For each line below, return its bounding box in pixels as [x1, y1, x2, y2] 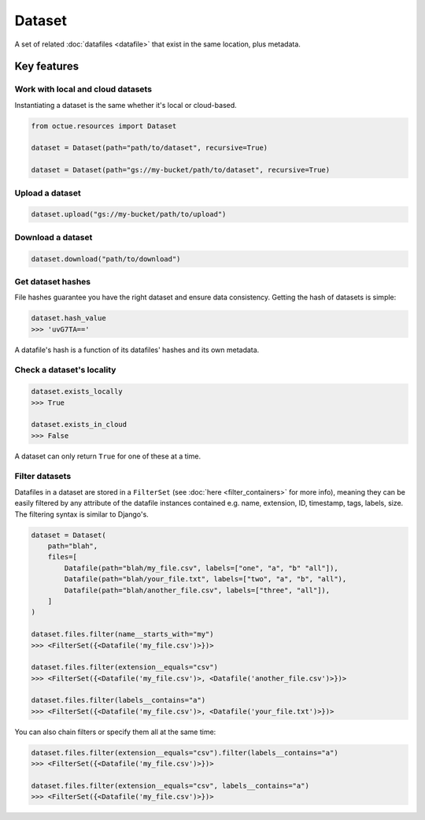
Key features [14, 60, 79, 73]
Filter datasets [14, 471, 72, 482]
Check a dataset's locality [14, 365, 116, 376]
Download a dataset [14, 232, 93, 243]
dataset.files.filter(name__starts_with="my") [31, 630, 214, 639]
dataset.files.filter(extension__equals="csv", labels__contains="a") [31, 781, 310, 791]
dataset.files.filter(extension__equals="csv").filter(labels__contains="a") [31, 748, 338, 757]
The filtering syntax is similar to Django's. [14, 509, 149, 519]
